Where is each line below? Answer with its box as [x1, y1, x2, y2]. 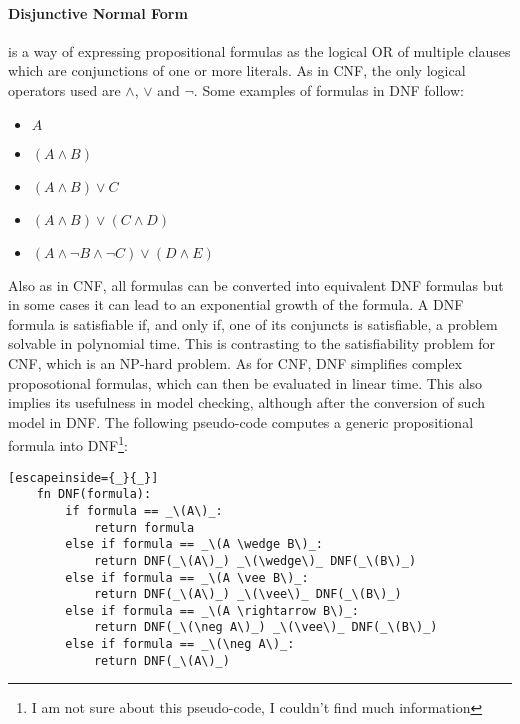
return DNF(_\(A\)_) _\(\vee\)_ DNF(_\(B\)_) [93, 587, 402, 602]
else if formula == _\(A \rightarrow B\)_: [65, 603, 359, 618]
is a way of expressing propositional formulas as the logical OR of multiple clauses [8, 40, 511, 61]
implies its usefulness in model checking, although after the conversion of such [8, 392, 485, 413]
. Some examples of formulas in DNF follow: [193, 79, 464, 100]
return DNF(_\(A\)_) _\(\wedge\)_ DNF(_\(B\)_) [93, 553, 417, 568]
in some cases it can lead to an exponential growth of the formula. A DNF [8, 294, 464, 315]
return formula [93, 520, 195, 535]
